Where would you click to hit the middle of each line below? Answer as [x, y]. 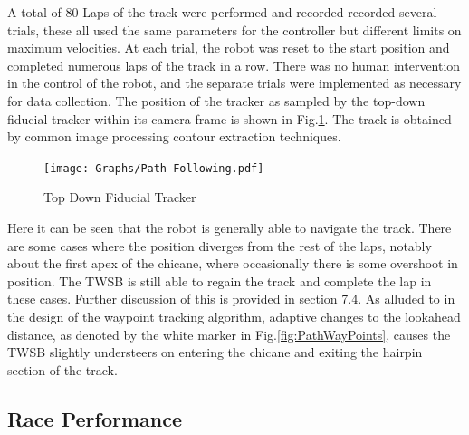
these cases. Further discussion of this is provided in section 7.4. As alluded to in [231, 299]
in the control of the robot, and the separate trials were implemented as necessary [234, 83]
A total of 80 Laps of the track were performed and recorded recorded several [222, 12]
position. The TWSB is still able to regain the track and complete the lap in [220, 280]
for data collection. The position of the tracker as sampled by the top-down [216, 100]
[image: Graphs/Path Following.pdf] [154, 168]
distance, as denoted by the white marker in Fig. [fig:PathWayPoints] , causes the [229, 334]
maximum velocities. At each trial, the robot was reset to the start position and [229, 48]
